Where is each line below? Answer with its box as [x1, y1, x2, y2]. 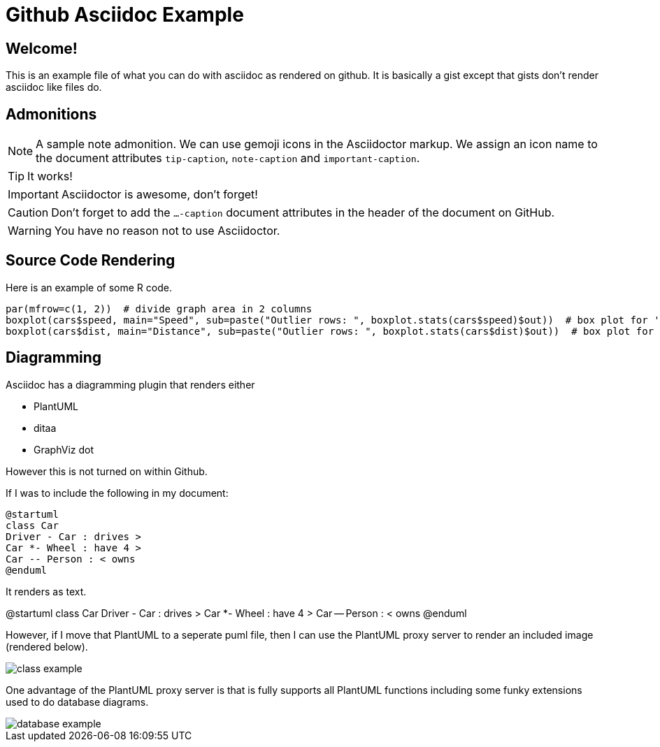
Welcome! [6, 39, 78, 57]
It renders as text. [6, 585, 87, 597]
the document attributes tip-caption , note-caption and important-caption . [36, 151, 420, 166]
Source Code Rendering [6, 252, 175, 270]
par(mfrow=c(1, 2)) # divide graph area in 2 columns [6, 303, 313, 314]
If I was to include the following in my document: [6, 486, 229, 499]
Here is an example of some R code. [6, 281, 172, 293]
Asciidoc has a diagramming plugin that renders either [6, 378, 255, 391]
